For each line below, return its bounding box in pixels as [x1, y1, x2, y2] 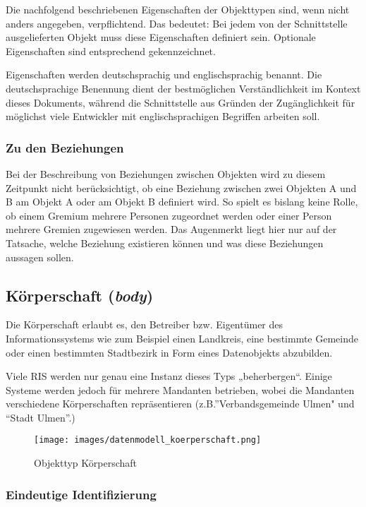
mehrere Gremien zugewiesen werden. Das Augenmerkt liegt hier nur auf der [6, 222, 337, 237]
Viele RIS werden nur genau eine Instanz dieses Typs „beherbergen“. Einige [6, 369, 332, 383]
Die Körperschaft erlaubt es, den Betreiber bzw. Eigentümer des [6, 317, 283, 332]
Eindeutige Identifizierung [6, 485, 157, 503]
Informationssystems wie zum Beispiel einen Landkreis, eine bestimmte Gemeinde [6, 330, 358, 345]
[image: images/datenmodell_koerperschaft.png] [34, 435, 262, 446]
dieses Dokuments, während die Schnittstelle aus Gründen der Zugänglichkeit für [6, 95, 355, 109]
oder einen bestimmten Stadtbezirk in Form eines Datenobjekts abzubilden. [6, 345, 333, 359]
